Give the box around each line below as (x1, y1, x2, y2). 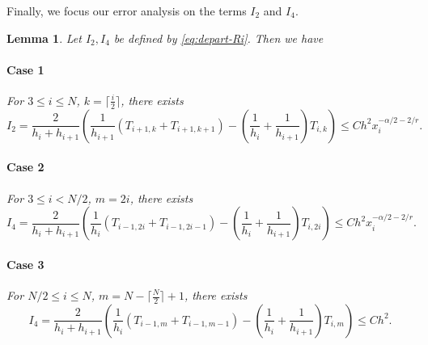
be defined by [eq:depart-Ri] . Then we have (113, 29, 324, 46)
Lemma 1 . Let (6, 29, 82, 46)
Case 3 (6, 255, 44, 272)
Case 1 (6, 61, 44, 78)
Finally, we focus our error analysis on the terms (6, 2, 247, 19)
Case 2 (6, 158, 44, 175)
